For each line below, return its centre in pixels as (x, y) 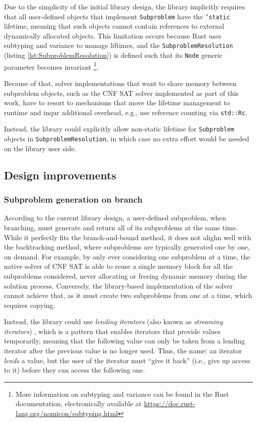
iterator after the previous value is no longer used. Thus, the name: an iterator (123, 351)
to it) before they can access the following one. (75, 370)
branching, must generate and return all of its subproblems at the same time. (121, 227)
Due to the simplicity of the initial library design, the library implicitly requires (125, 6)
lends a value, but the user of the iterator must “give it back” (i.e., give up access (127, 360)
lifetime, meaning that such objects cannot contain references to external (114, 26)
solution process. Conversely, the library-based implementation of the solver (119, 285)
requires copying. (30, 305)
